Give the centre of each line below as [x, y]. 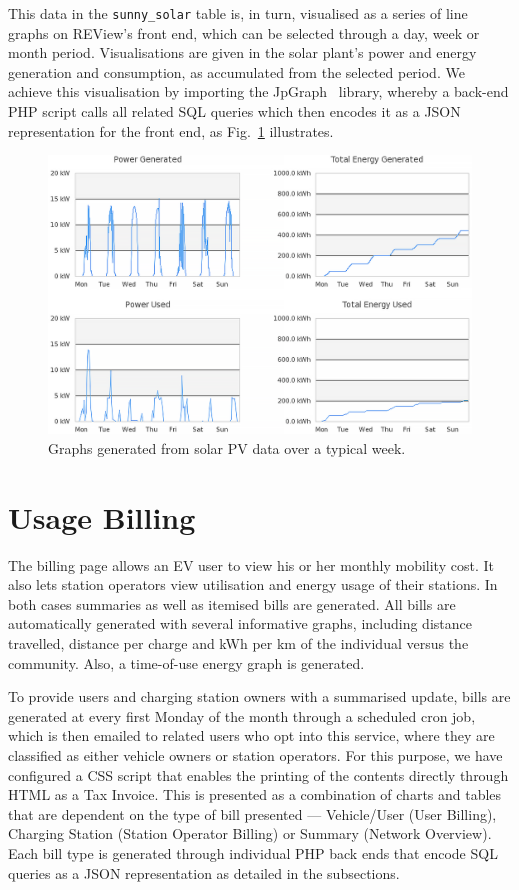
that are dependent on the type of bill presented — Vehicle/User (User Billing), [252, 813]
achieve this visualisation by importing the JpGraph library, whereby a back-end [258, 91]
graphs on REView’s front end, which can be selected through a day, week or [244, 32]
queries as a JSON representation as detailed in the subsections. [204, 872]
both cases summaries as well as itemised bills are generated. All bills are [232, 603]
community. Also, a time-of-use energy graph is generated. [186, 662]
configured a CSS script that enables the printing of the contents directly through [258, 774]
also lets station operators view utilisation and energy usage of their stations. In [253, 584]
